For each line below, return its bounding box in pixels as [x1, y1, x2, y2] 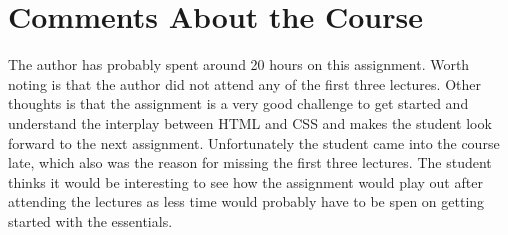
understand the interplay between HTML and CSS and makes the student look [8, 112, 492, 133]
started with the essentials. [8, 210, 173, 231]
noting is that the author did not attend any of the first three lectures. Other [8, 73, 481, 94]
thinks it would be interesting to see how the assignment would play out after [8, 171, 483, 192]
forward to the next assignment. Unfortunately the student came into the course [8, 132, 500, 153]
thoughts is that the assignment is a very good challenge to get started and [8, 93, 469, 114]
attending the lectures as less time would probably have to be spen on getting [8, 191, 485, 212]
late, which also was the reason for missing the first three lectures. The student [8, 152, 492, 173]
